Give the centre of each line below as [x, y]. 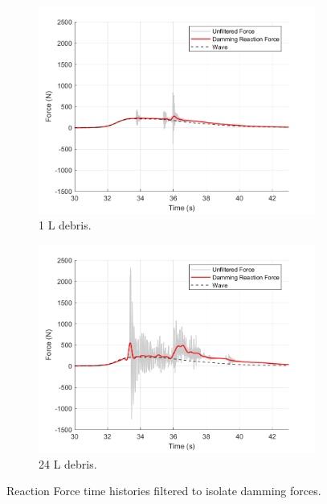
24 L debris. [68, 463]
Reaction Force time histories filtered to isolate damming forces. [164, 491]
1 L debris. [65, 225]
